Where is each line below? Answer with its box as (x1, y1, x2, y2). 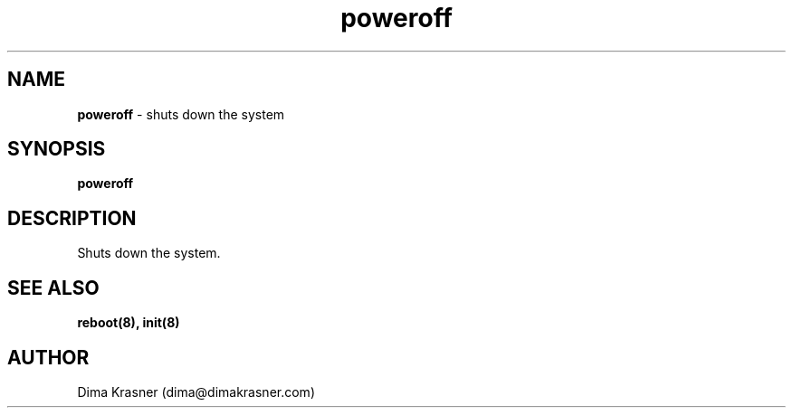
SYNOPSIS (7, 137, 106, 161)
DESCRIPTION (7, 206, 137, 230)
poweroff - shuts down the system (77, 106, 285, 122)
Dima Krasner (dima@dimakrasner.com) (77, 383, 315, 400)
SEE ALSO (7, 276, 100, 299)
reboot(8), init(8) (77, 315, 180, 331)
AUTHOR (7, 345, 90, 369)
